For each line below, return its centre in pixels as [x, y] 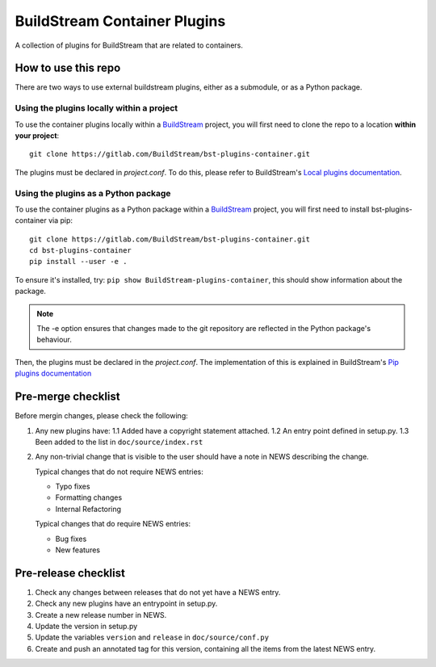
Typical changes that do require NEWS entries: [113, 524]
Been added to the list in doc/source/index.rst [119, 442]
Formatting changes [89, 497]
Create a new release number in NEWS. [101, 615]
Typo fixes [73, 487]
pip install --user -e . [78, 262]
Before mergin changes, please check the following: [102, 416]
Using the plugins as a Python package [93, 193]
